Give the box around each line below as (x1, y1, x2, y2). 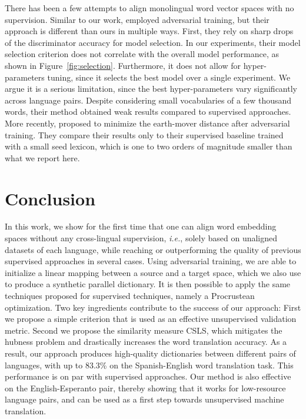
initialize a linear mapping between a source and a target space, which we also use (5, 266, 301, 278)
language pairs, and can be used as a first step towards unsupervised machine (5, 393, 284, 405)
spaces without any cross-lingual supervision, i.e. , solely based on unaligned (5, 232, 278, 244)
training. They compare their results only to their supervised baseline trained (5, 128, 284, 141)
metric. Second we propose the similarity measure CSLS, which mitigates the (5, 324, 282, 336)
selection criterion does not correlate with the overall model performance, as (5, 48, 279, 60)
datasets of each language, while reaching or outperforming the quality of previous (5, 243, 301, 255)
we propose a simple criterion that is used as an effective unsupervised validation (5, 312, 297, 325)
